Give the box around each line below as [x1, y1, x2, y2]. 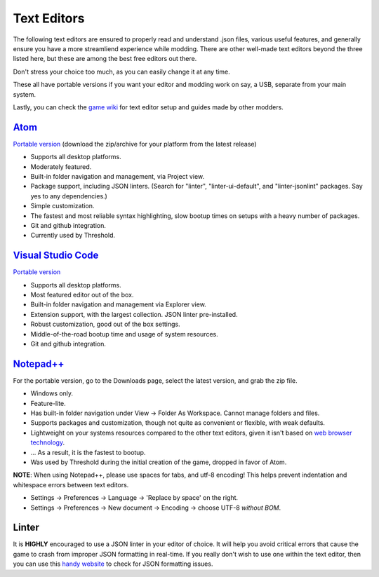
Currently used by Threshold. [30, 231, 116, 240]
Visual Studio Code [13, 250, 99, 262]
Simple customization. [30, 202, 95, 210]
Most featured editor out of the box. [30, 291, 134, 299]
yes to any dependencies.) [30, 191, 108, 200]
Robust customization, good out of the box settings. [30, 320, 180, 329]
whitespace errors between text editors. [13, 480, 129, 489]
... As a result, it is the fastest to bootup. [30, 448, 146, 456]
